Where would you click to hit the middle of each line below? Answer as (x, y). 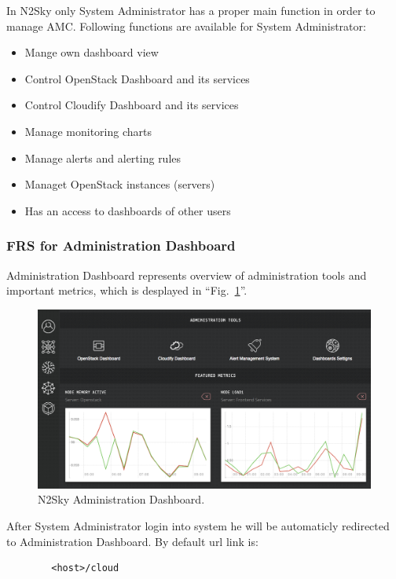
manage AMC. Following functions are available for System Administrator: (186, 26)
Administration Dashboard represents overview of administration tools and (187, 275)
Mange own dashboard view (92, 52)
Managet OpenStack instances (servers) (120, 184)
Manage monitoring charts (88, 131)
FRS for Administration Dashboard (121, 246)
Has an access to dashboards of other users (128, 210)
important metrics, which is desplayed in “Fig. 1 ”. (127, 290)
